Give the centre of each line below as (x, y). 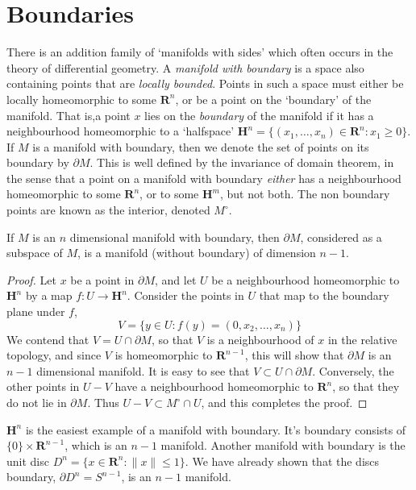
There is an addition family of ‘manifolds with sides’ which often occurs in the (200, 52)
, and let (175, 279)
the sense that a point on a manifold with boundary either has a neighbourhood (204, 178)
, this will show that (294, 355)
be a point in (102, 279)
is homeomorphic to (164, 355)
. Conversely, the (353, 370)
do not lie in (37, 402)
